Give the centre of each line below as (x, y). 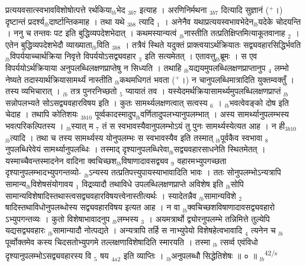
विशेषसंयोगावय (52, 183)
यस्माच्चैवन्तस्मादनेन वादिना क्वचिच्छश (61, 160)
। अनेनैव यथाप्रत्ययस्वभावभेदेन (208, 21)
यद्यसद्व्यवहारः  (27, 230)
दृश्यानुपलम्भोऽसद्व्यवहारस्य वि (49, 256)
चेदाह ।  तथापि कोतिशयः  (43, 114)
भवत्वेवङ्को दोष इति (259, 102)
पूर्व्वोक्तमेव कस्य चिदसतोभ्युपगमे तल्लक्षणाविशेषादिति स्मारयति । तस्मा (108, 241)
